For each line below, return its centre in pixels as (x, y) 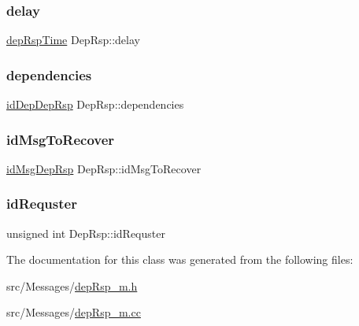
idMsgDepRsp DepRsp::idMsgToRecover (104, 168)
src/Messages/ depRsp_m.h (72, 285)
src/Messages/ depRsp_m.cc (74, 312)
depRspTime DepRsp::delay (73, 40)
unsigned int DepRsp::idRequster (86, 233)
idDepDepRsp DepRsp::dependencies (95, 104)
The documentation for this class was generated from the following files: (180, 259)
